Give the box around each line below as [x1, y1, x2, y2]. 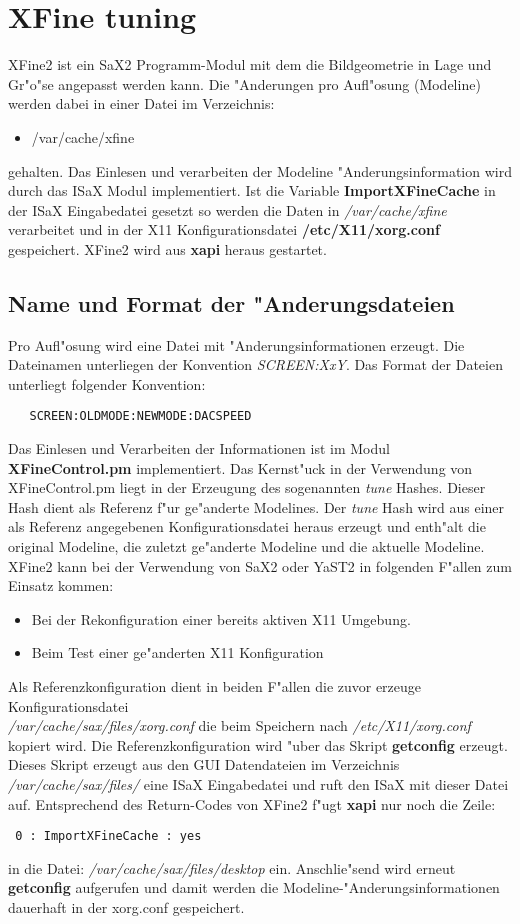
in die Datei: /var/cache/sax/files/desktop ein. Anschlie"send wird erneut [8, 857, 456, 878]
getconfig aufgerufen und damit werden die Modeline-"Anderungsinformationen [8, 877, 500, 898]
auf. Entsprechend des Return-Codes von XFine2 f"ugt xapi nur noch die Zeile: [8, 793, 496, 814]
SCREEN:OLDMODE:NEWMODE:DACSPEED [29, 409, 252, 424]
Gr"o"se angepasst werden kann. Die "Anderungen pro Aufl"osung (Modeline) [8, 73, 481, 94]
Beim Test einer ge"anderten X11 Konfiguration [31, 642, 324, 663]
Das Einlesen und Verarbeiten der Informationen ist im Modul [8, 438, 390, 459]
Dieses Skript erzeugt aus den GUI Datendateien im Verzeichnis [8, 754, 400, 775]
